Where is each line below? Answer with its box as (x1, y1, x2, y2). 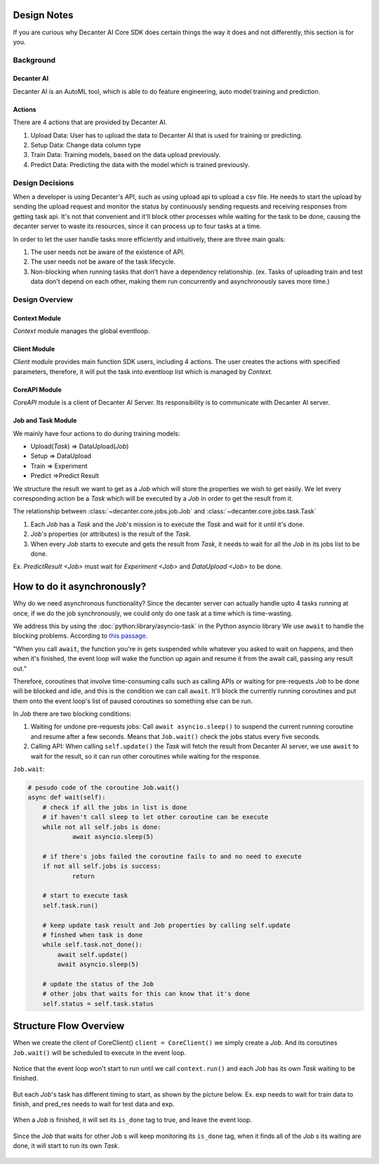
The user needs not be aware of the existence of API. (30, 248, 185, 256)
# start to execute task (42, 892, 128, 899)
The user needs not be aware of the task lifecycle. (30, 257, 175, 266)
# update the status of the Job (42, 979, 154, 988)
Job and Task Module (13, 416, 77, 424)
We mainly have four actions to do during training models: (13, 429, 180, 438)
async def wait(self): (27, 794, 106, 801)
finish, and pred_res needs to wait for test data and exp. (13, 1100, 175, 1109)
